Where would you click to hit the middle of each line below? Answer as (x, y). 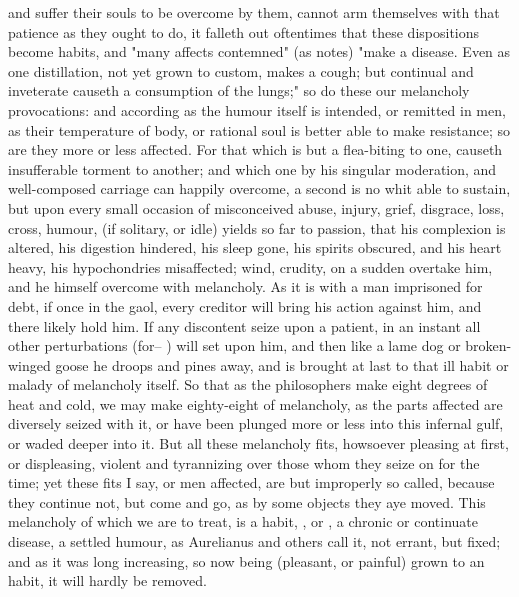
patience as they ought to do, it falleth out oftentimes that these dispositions (244, 31)
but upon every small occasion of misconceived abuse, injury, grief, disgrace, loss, (256, 207)
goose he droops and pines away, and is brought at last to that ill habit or (282, 364)
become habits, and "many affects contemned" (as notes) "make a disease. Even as (259, 51)
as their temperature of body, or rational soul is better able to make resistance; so (259, 129)
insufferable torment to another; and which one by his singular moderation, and (252, 168)
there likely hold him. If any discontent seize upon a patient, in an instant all (244, 325)
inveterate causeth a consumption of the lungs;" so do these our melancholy (239, 90)
